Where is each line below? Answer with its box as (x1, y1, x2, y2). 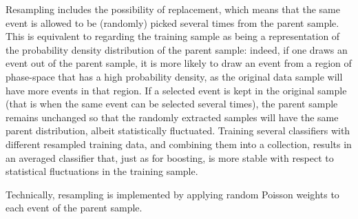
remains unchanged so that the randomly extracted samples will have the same (6, 109, 339, 124)
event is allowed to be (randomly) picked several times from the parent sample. (6, 15, 339, 30)
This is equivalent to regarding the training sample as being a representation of (6, 29, 340, 43)
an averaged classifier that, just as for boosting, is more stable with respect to (6, 150, 334, 165)
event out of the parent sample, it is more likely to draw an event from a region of (6, 56, 352, 70)
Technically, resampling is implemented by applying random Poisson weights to (6, 187, 339, 201)
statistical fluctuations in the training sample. (6, 164, 198, 178)
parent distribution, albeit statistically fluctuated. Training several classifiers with (6, 123, 350, 138)
